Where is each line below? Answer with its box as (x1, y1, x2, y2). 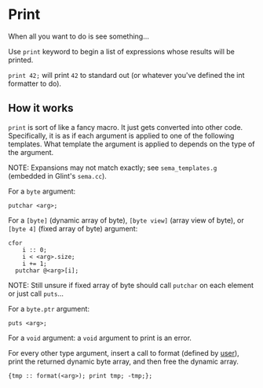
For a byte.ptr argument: (8, 304, 90, 313)
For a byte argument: (8, 187, 76, 196)
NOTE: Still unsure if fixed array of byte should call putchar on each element (8, 280, 254, 290)
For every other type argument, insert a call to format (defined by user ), (8, 348, 239, 357)
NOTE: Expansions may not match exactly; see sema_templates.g (8, 163, 217, 172)
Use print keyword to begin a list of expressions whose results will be (8, 46, 236, 56)
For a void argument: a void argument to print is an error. (8, 333, 192, 342)
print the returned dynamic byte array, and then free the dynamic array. (8, 357, 239, 366)
